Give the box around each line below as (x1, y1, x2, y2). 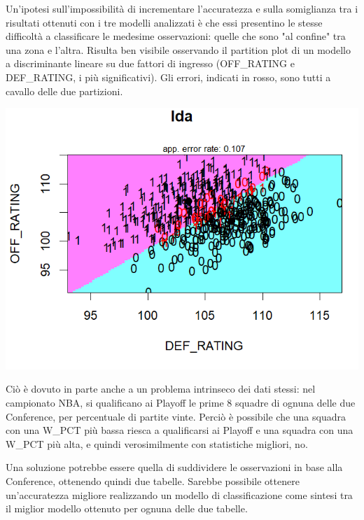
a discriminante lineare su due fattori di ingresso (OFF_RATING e (6, 56, 295, 71)
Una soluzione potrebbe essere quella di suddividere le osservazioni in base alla (6, 460, 343, 475)
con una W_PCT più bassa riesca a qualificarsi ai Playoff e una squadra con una (6, 423, 353, 437)
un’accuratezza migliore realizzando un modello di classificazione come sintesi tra (6, 487, 353, 502)
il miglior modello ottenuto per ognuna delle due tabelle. (6, 501, 248, 516)
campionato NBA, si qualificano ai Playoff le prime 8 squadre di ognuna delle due (6, 395, 356, 410)
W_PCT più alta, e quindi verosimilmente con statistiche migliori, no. (6, 436, 308, 451)
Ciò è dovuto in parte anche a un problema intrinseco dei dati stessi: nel (6, 381, 316, 396)
